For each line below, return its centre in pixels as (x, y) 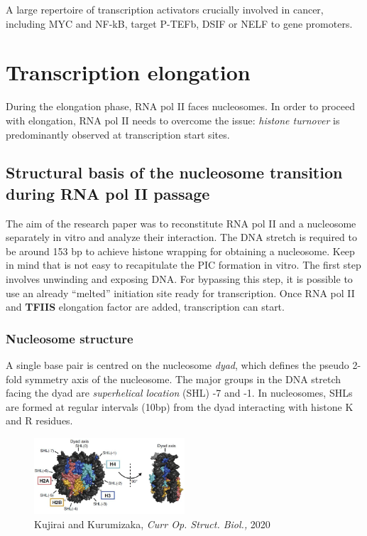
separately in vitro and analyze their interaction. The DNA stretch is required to (181, 237)
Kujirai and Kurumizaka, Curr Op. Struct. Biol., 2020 (152, 524)
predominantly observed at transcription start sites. (118, 134)
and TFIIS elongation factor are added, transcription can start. (145, 307)
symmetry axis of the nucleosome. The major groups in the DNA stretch (183, 379)
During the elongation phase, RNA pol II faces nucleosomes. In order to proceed (180, 106)
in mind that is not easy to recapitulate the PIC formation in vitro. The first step (183, 265)
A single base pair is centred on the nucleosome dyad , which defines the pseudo (177, 365)
